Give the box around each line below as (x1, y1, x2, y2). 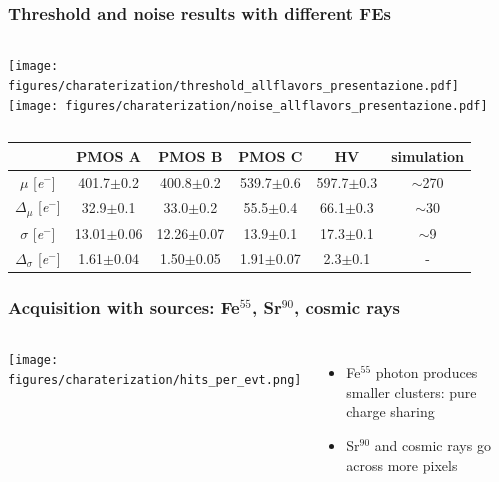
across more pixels (346, 454, 458, 475)
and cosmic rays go (374, 435, 491, 456)
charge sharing (346, 401, 435, 422)
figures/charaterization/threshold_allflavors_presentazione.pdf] (8, 78, 460, 93)
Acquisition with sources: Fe (8, 294, 240, 319)
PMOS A (76, 145, 141, 166)
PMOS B (158, 145, 223, 166)
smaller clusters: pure (346, 381, 477, 402)
